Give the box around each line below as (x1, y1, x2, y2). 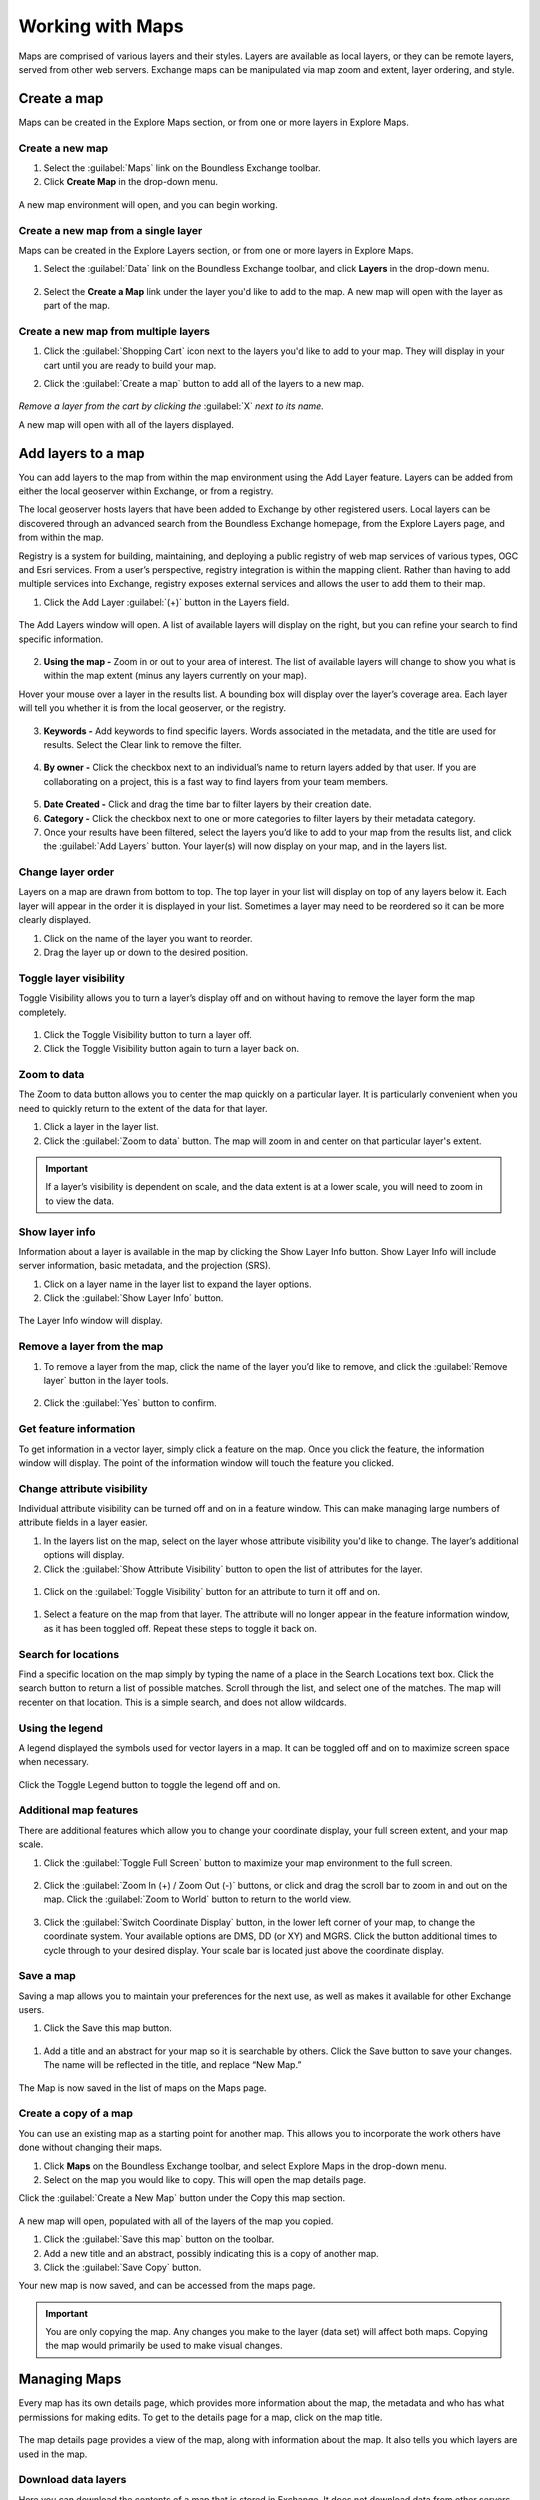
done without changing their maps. (18, 2141, 163, 2154)
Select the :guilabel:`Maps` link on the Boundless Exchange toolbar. (43, 161, 321, 174)
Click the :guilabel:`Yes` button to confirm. (43, 1397, 217, 1409)
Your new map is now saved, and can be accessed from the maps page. (18, 2280, 316, 2292)
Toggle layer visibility (18, 971, 125, 985)
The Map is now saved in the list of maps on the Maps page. (18, 2081, 267, 2094)
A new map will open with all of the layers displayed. (18, 418, 235, 430)
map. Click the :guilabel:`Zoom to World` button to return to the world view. (43, 1893, 352, 1905)
